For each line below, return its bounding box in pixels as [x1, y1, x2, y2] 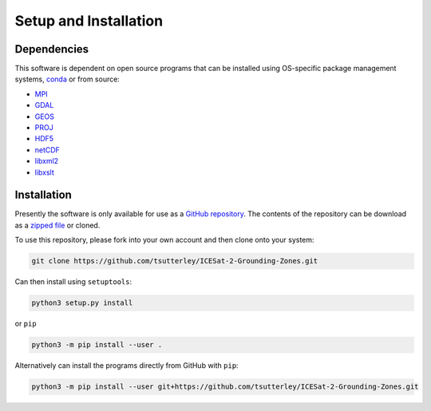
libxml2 [34, 156, 59, 166]
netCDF [34, 144, 60, 155]
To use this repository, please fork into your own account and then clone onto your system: [14, 235, 314, 245]
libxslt [34, 168, 55, 177]
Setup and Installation [14, 12, 164, 30]
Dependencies [14, 42, 89, 56]
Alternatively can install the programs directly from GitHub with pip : [14, 361, 239, 370]
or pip [14, 319, 37, 329]
